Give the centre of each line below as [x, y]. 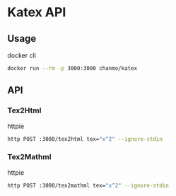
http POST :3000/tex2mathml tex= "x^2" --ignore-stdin [88, 185]
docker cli [22, 55]
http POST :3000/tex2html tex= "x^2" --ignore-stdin [85, 139]
